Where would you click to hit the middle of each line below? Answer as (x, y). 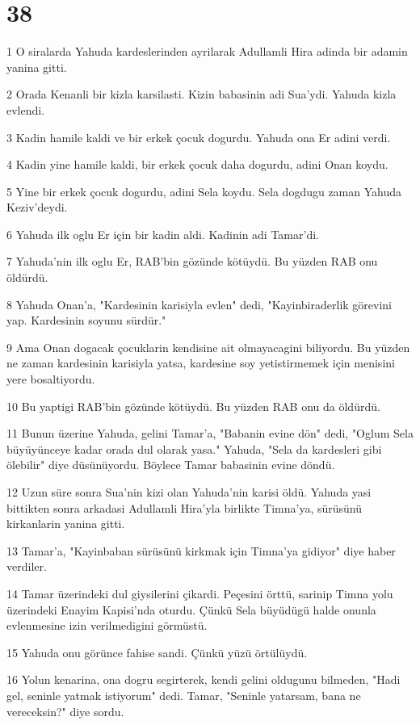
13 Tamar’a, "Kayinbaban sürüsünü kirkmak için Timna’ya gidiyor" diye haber (201, 550)
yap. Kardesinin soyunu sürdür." (86, 320)
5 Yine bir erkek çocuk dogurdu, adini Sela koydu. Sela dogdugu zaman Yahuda (204, 191)
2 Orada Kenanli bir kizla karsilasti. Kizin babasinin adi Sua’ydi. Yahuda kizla (202, 94)
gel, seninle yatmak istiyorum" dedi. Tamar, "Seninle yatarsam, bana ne (184, 695)
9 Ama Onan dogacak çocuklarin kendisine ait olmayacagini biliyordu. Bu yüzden (208, 347)
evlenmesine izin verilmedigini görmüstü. (107, 625)
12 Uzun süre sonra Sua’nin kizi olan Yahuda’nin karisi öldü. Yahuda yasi (189, 492)
